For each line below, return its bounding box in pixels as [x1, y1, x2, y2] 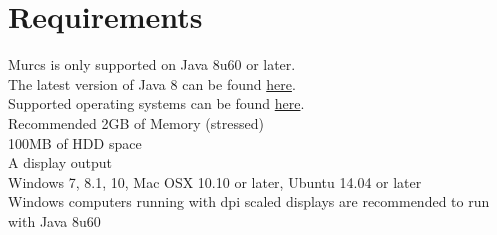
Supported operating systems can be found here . [8, 93, 305, 114]
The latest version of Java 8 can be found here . [8, 73, 296, 94]
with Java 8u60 [8, 210, 101, 231]
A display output [8, 152, 112, 173]
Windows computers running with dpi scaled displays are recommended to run [8, 191, 490, 212]
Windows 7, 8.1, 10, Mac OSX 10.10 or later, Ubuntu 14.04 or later [8, 171, 422, 192]
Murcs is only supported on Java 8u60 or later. [8, 54, 296, 75]
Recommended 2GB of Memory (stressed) [8, 112, 264, 133]
